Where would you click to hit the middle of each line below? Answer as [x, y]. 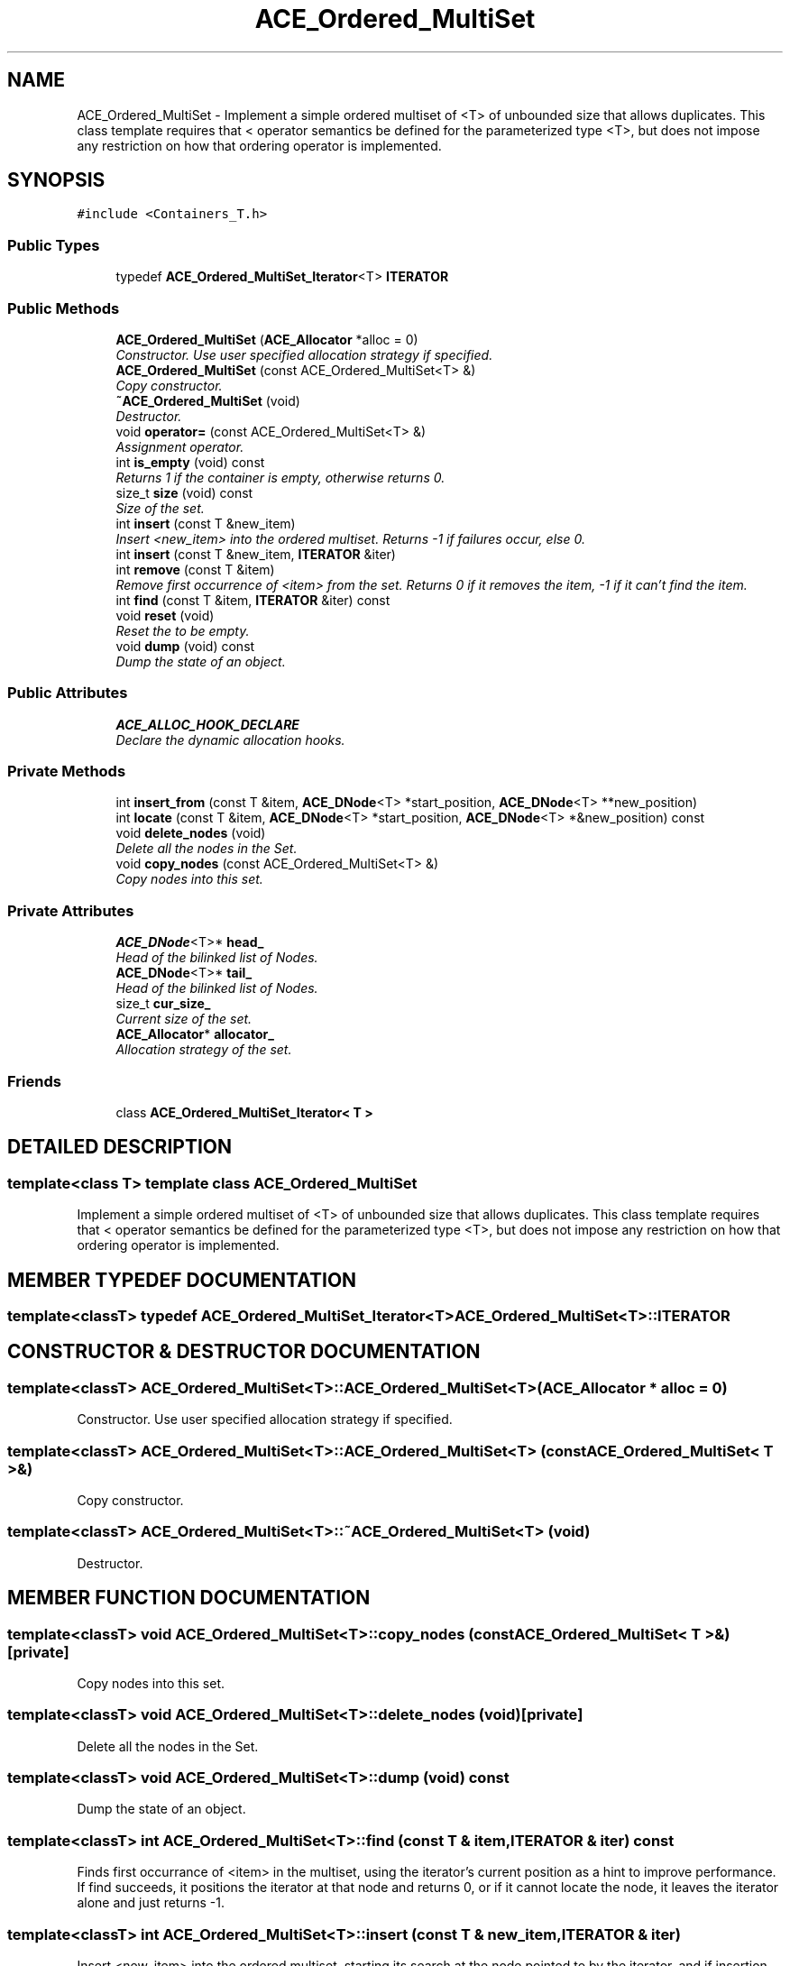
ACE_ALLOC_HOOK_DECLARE [207, 724]
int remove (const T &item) [195, 569]
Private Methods [67, 772]
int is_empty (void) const [190, 462]
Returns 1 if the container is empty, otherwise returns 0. [280, 477]
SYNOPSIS [56, 180]
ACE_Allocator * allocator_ [195, 1034]
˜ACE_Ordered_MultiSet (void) [208, 400]
